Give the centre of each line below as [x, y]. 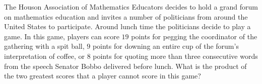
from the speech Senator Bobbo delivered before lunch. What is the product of [125, 66]
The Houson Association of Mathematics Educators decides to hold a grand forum [131, 7]
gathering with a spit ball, [44, 46]
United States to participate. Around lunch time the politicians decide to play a [127, 26]
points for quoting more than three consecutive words [175, 56]
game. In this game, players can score [62, 36]
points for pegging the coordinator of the [194, 36]
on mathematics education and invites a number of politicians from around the [126, 16]
